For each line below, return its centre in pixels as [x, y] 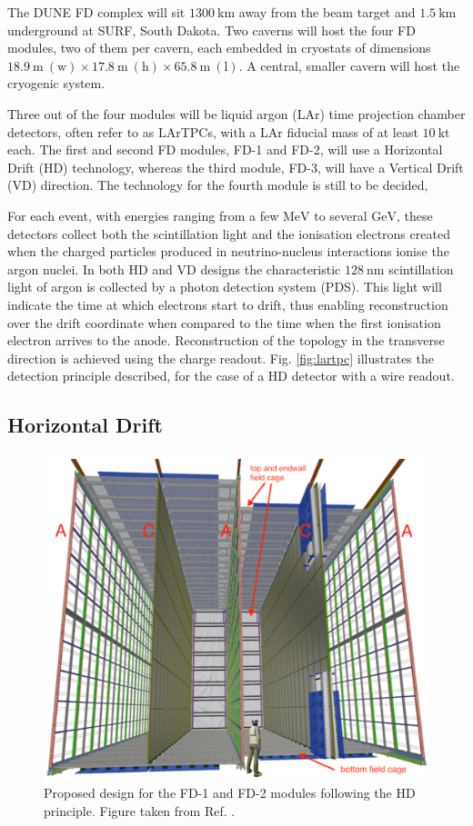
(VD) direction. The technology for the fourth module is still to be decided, [218, 185]
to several [341, 215]
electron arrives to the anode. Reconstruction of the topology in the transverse [226, 340]
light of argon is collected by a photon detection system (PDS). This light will [225, 287]
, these [415, 215]
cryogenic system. [56, 83]
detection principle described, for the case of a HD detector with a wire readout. [231, 376]
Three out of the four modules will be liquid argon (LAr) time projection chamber [236, 113]
